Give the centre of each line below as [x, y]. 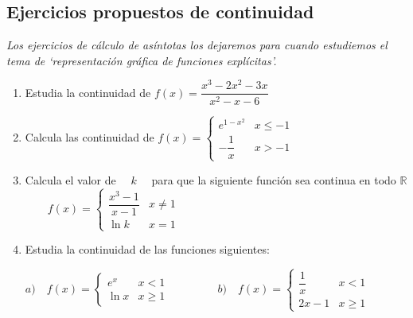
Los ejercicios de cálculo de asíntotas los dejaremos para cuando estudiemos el [197, 45]
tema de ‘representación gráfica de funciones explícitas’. [142, 60]
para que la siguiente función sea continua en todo [274, 179]
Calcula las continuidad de [90, 136]
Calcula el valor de [70, 179]
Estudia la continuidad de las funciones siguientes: [147, 249]
